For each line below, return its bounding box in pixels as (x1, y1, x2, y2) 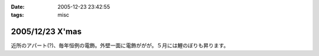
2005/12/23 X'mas (11, 27, 82, 37)
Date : (11, 3, 25, 10)
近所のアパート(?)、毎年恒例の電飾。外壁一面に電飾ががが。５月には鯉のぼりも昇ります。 (11, 42, 229, 49)
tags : (11, 12, 24, 19)
